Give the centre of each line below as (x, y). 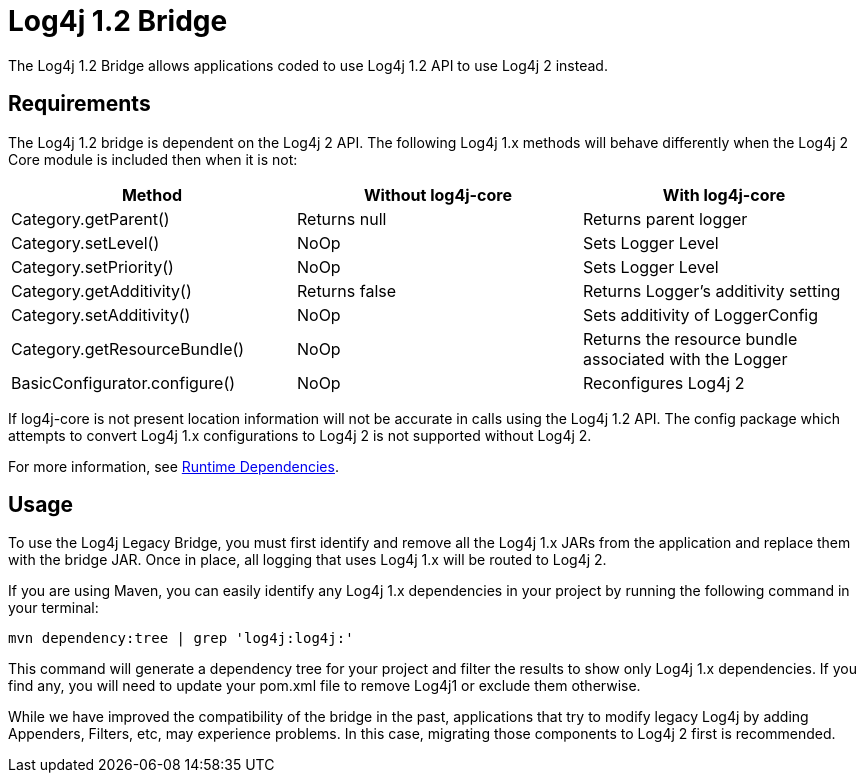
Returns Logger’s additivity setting (711, 290)
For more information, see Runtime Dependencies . (173, 466)
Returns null (341, 218)
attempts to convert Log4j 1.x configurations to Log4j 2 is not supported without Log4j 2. (300, 435)
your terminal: (53, 608)
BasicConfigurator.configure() (123, 382)
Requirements (79, 104)
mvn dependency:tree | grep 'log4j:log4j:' (181, 638)
